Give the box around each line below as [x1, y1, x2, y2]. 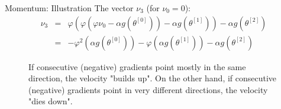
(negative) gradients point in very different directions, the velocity [28, 83, 268, 95]
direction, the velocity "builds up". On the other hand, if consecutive [28, 72, 277, 84]
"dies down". [28, 95, 73, 107]
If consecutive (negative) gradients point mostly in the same [28, 60, 246, 72]
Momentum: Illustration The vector [5, 2, 134, 14]
